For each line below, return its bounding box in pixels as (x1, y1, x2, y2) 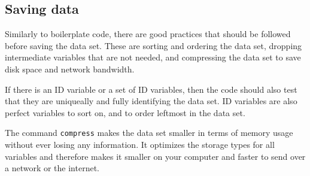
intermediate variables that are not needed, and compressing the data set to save (5, 51, 301, 63)
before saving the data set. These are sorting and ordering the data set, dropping (5, 39, 302, 51)
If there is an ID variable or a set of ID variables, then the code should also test (5, 83, 297, 95)
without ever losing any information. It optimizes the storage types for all (5, 138, 275, 151)
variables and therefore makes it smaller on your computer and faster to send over (5, 150, 306, 162)
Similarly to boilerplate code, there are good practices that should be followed (5, 28, 291, 40)
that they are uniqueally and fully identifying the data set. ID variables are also (5, 95, 297, 107)
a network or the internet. (5, 162, 100, 174)
